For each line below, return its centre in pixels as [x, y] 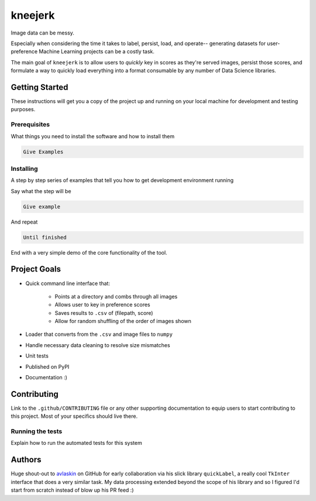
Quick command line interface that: [68, 283]
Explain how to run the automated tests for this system [77, 443]
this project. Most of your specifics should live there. [74, 416]
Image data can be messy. [42, 33]
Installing [24, 169]
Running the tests [37, 431]
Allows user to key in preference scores [102, 305]
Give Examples [43, 152]
